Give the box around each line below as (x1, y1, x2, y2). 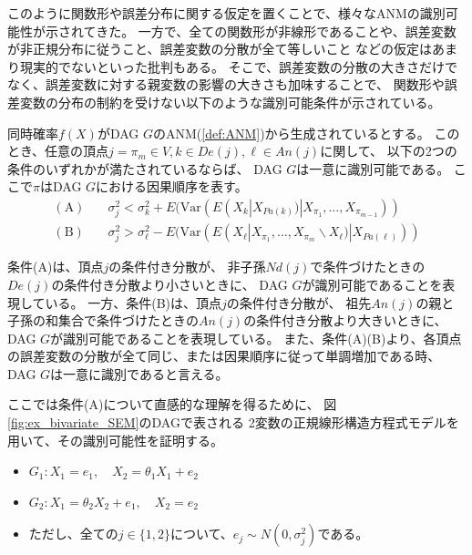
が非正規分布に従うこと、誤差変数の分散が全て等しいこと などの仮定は (7, 39, 433, 58)
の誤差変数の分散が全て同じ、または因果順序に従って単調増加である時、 (7, 346, 441, 365)
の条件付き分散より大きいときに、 (243, 311, 447, 330)
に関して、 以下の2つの (320, 141, 457, 160)
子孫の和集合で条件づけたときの (7, 311, 199, 330)
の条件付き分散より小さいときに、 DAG (51, 274, 288, 293)
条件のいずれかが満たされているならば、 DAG (7, 159, 282, 178)
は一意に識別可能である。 (296, 159, 450, 178)
